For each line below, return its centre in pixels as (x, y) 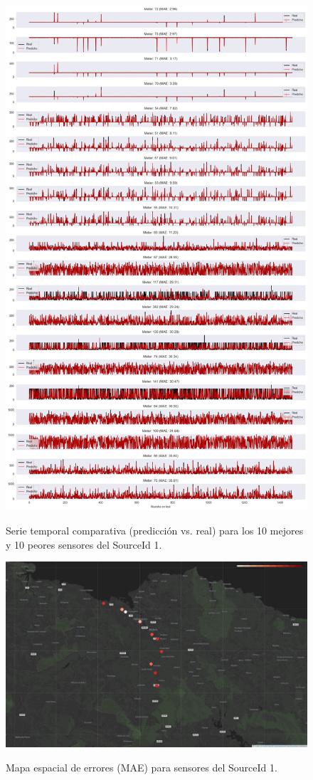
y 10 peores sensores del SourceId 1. (84, 544)
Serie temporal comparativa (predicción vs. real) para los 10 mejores (155, 531)
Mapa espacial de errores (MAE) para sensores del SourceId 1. (142, 767)
